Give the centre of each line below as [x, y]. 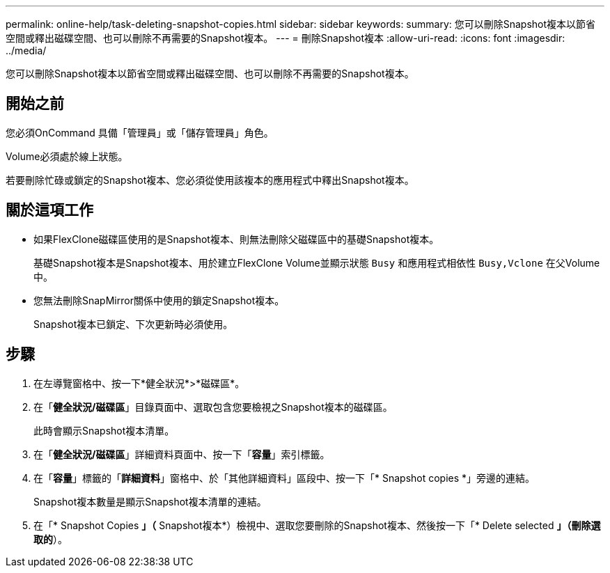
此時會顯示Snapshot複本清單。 [104, 430]
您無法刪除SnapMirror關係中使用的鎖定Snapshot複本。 [159, 300]
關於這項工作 [49, 210]
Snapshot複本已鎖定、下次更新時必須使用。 [133, 324]
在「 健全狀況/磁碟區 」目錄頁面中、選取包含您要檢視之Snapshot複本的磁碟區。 [213, 407]
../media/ [26, 50]
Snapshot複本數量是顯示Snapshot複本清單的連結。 [150, 501]
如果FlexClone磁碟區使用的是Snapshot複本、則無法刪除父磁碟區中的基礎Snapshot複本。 [236, 239]
